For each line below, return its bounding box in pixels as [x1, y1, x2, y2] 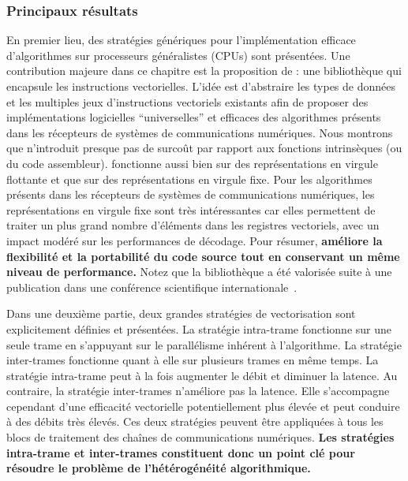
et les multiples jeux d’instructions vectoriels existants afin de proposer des [6, 93, 369, 110]
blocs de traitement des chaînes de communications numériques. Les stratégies [6, 429, 395, 446]
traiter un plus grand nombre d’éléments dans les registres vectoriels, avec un [6, 217, 380, 233]
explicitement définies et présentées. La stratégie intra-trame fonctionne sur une [6, 320, 392, 337]
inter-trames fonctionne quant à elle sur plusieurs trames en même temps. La [6, 352, 379, 368]
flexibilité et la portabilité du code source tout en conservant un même [6, 248, 400, 264]
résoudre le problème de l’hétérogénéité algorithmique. [6, 460, 311, 476]
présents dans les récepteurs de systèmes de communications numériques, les [6, 186, 375, 203]
